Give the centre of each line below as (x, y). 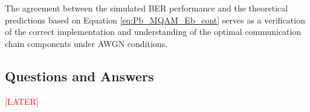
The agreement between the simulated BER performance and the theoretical (147, 8)
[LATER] (22, 101)
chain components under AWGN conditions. (86, 43)
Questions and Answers (79, 76)
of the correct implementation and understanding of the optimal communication (153, 32)
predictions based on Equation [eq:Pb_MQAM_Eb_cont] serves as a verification (155, 20)
